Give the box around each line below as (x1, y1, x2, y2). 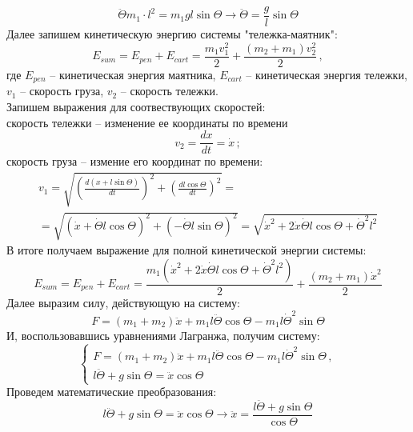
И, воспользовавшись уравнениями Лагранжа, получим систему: (6, 326, 320, 343)
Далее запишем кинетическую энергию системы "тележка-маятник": (6, 26, 338, 42)
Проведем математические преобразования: (6, 383, 217, 399)
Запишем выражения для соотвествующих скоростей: (6, 98, 266, 114)
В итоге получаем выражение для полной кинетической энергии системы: (6, 241, 367, 258)
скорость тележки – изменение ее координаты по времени (6, 114, 288, 130)
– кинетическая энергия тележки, (246, 66, 407, 82)
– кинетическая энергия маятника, (50, 66, 216, 82)
